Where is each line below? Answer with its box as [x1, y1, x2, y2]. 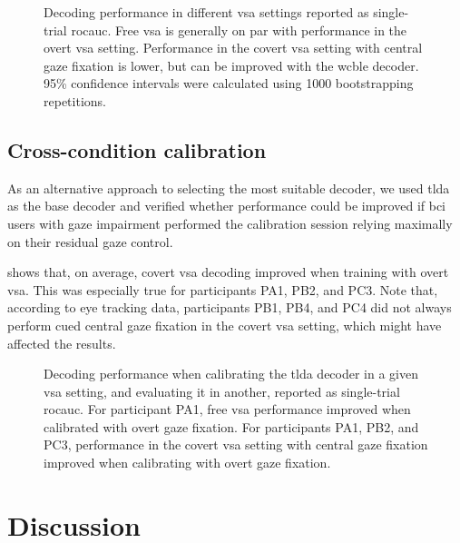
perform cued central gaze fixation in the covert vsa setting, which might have [7, 315, 442, 334]
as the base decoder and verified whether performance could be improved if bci [7, 196, 446, 215]
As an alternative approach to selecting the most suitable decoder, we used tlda [7, 178, 450, 197]
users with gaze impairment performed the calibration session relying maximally [7, 213, 453, 232]
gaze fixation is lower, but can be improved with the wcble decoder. [44, 55, 419, 74]
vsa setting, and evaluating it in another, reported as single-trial [44, 381, 400, 400]
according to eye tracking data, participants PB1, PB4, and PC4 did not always [7, 298, 452, 317]
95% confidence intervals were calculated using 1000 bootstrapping [44, 74, 414, 93]
